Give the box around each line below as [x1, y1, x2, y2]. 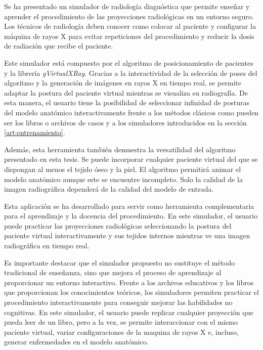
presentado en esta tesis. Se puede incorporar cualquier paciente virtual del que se [4, 154, 258, 164]
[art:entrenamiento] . [4, 127, 65, 138]
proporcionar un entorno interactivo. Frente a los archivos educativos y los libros [4, 277, 254, 287]
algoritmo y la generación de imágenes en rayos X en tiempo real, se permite [4, 77, 241, 88]
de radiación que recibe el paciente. [4, 40, 113, 51]
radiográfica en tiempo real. [4, 240, 90, 251]
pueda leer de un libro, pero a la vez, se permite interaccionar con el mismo [4, 317, 238, 327]
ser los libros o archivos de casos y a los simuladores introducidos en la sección [4, 117, 247, 127]
